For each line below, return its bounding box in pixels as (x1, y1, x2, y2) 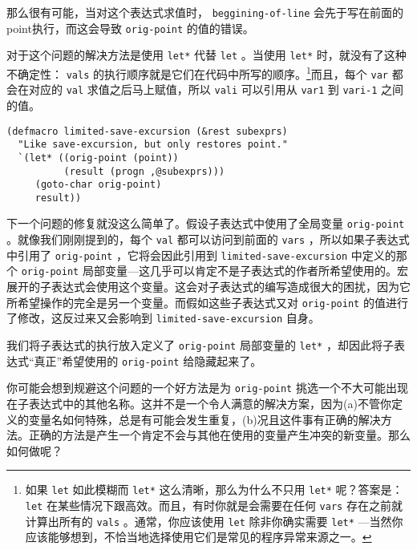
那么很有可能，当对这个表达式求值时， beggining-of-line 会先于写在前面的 (6, 4, 404, 20)
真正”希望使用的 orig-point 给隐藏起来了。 (34, 352, 262, 369)
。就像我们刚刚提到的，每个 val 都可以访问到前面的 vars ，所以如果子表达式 (6, 231, 410, 248)
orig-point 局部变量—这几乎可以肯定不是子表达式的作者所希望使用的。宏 (21, 262, 408, 279)
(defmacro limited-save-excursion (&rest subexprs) (6, 125, 288, 137)
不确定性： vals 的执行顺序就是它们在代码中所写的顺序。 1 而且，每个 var (6, 63, 388, 82)
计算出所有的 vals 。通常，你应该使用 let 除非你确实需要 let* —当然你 (25, 512, 403, 529)
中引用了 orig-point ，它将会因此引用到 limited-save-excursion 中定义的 (6, 246, 396, 263)
